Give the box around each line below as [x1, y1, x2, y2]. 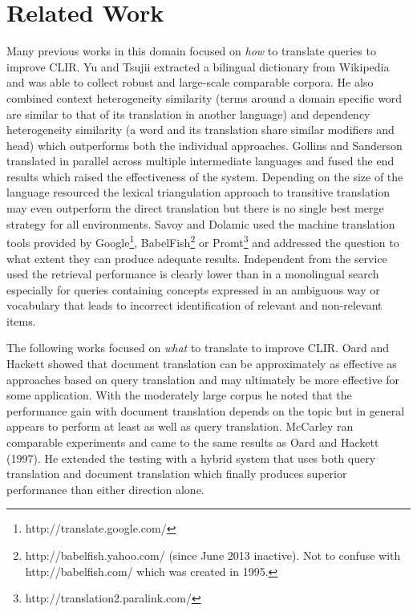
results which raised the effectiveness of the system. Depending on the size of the [6, 168, 403, 184]
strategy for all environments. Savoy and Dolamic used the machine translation [6, 215, 395, 232]
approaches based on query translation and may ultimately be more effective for [6, 371, 400, 387]
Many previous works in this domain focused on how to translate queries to [6, 43, 376, 59]
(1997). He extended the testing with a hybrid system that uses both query [6, 449, 376, 466]
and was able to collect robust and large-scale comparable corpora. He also [6, 74, 374, 91]
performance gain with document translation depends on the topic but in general [6, 402, 405, 419]
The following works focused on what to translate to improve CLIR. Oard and [6, 339, 390, 356]
